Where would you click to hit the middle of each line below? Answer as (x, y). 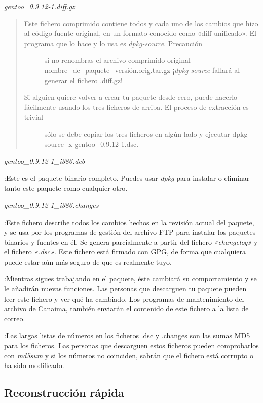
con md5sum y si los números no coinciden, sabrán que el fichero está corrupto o (129, 355)
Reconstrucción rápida (64, 393)
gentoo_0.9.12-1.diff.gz (40, 6)
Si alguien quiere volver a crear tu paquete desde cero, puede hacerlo (131, 97)
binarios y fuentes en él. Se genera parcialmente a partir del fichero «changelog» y (131, 242)
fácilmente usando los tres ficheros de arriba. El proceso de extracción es (136, 107)
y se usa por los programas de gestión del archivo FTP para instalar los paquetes (130, 232)
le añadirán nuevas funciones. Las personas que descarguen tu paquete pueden (125, 289)
